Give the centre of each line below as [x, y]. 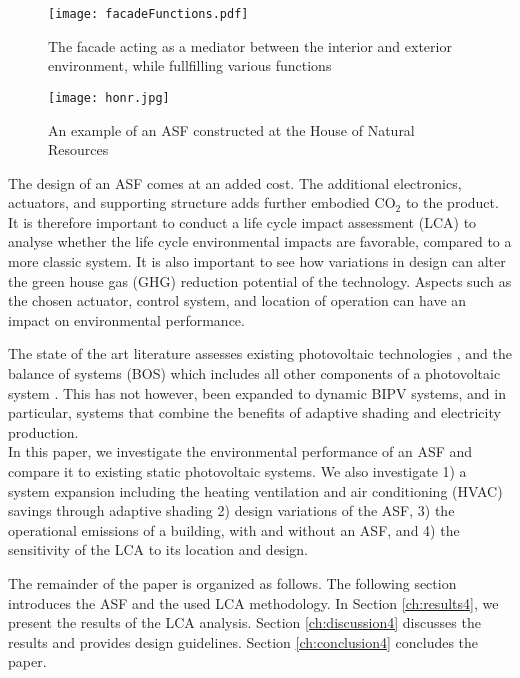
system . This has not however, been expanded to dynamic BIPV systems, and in [257, 392]
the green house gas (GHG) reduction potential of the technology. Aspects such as [260, 280]
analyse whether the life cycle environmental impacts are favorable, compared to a [260, 241]
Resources [78, 149]
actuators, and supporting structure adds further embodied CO [202, 202]
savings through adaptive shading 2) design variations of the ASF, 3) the [231, 510]
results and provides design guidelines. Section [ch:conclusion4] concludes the [243, 641]
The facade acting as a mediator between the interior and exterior [250, 45]
